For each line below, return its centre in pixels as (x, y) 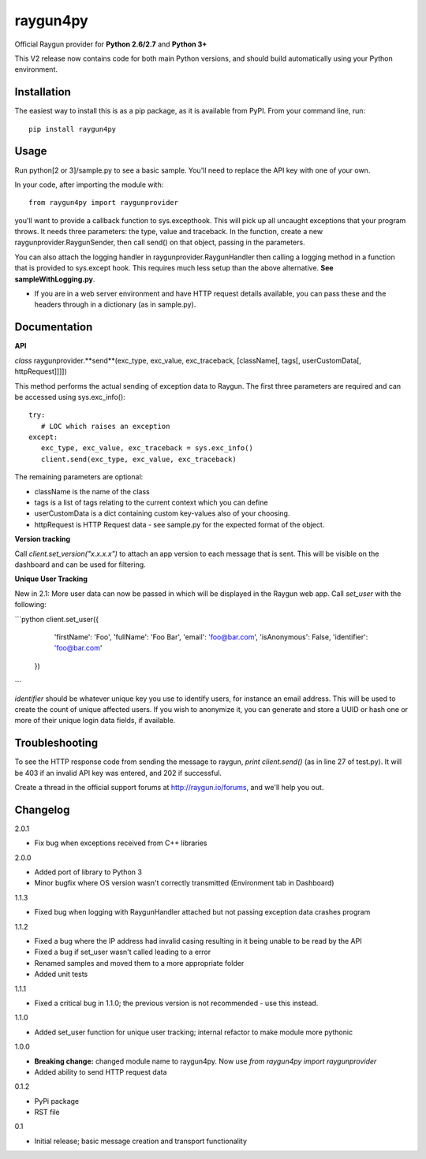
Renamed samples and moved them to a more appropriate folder (139, 963)
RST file (47, 1112)
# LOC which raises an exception (105, 426)
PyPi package (57, 1101)
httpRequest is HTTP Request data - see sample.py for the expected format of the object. (179, 524)
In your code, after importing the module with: (89, 184)
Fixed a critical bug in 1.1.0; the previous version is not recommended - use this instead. (176, 1003)
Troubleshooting (56, 743)
